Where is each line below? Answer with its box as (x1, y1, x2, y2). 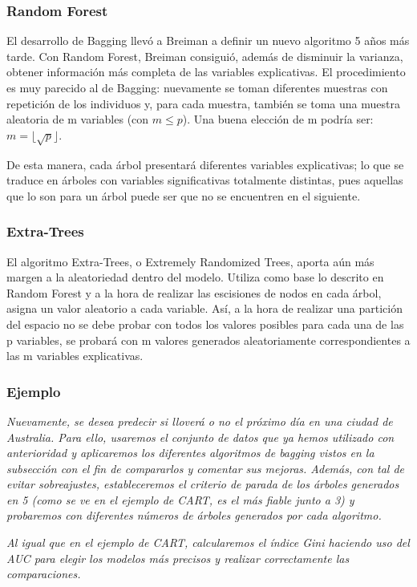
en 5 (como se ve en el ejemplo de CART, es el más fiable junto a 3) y (6, 491, 354, 508)
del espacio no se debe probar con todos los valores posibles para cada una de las (6, 315, 404, 332)
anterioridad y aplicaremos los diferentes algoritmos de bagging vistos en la (6, 444, 374, 461)
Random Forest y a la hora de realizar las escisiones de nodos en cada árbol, (6, 284, 382, 301)
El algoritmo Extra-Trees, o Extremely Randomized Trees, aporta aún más (6, 253, 374, 269)
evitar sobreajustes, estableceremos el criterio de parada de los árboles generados (6, 476, 399, 492)
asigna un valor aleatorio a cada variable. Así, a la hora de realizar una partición (6, 300, 403, 317)
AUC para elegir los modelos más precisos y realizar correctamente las (6, 549, 350, 566)
